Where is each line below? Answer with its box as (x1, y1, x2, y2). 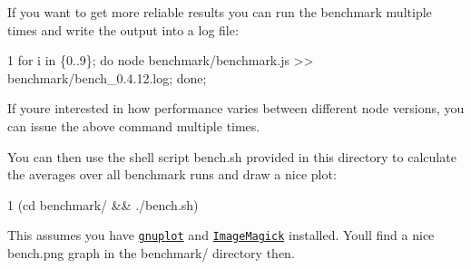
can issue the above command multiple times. (7, 116, 260, 135)
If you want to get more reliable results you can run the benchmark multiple (7, 3, 432, 21)
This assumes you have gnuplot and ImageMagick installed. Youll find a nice (7, 226, 435, 245)
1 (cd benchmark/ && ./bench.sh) (7, 195, 199, 214)
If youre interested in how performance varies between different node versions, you (7, 99, 465, 118)
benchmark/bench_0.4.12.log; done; (7, 68, 207, 87)
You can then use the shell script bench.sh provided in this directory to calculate (7, 147, 456, 166)
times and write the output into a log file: (7, 20, 239, 39)
